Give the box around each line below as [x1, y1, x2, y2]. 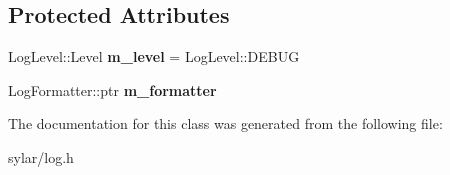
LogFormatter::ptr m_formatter [8, 79, 217, 100]
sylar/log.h [8, 146, 74, 167]
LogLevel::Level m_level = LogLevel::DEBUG [8, 46, 300, 67]
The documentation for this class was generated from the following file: [8, 113, 443, 134]
